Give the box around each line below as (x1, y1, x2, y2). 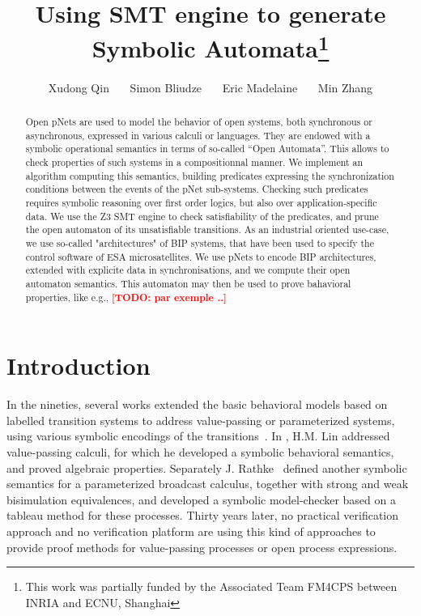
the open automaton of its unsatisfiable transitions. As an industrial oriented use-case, (25, 223, 389, 236)
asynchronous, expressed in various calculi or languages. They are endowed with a (25, 128, 371, 142)
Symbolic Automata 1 (91, 28, 330, 65)
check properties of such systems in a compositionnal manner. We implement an (25, 155, 364, 168)
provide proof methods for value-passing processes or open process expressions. (6, 538, 398, 555)
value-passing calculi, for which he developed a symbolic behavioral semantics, (6, 443, 394, 460)
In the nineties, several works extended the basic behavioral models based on (6, 396, 388, 413)
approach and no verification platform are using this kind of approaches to (6, 522, 376, 539)
